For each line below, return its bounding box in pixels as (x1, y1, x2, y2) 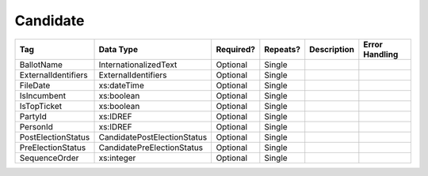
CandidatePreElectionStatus (98, 142, 204, 153)
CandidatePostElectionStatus (98, 131, 208, 142)
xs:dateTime (98, 80, 144, 91)
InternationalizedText (98, 59, 178, 70)
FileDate (19, 80, 51, 91)
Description (309, 43, 354, 54)
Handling (363, 48, 399, 59)
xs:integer (98, 152, 136, 163)
